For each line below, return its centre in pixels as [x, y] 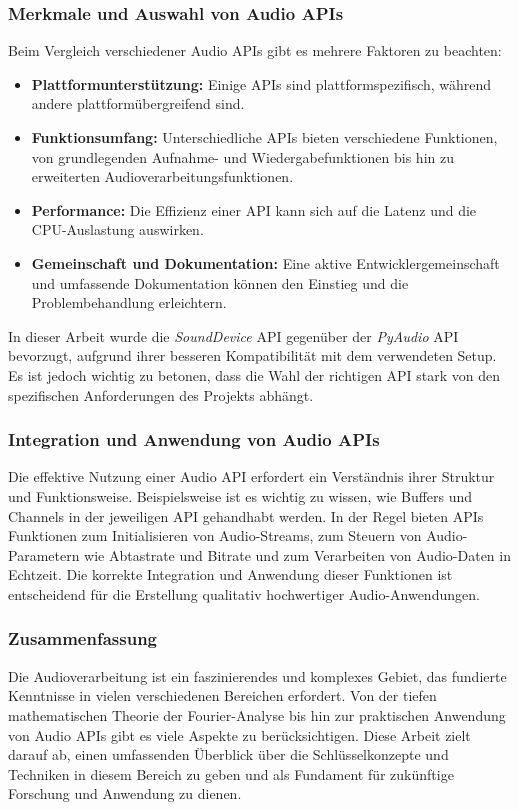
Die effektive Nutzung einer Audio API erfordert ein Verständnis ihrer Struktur [251, 476]
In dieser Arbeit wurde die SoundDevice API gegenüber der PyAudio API [233, 335]
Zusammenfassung [83, 638]
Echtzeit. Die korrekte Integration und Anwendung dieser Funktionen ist [230, 574]
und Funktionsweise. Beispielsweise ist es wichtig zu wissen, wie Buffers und [240, 495]
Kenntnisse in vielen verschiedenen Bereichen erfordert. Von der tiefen [222, 695]
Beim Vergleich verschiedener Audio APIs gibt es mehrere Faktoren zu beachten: [255, 50]
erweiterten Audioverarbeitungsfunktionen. [162, 176]
